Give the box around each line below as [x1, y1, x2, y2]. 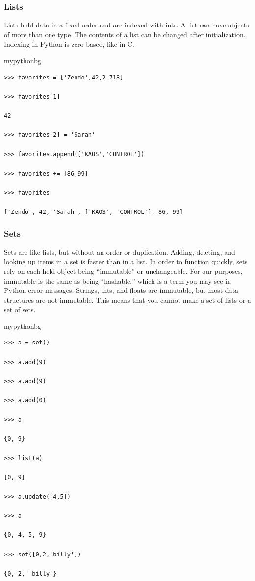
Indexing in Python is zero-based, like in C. [4, 39, 135, 49]
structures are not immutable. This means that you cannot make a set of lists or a [4, 294, 251, 305]
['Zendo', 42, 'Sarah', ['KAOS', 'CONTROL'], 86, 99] [4, 208, 183, 215]
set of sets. [4, 304, 36, 315]
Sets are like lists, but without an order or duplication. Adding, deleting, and [4, 246, 235, 257]
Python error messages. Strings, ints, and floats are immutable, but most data [4, 285, 239, 295]
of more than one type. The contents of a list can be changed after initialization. [4, 29, 246, 39]
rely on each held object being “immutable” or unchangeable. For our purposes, [4, 265, 243, 276]
